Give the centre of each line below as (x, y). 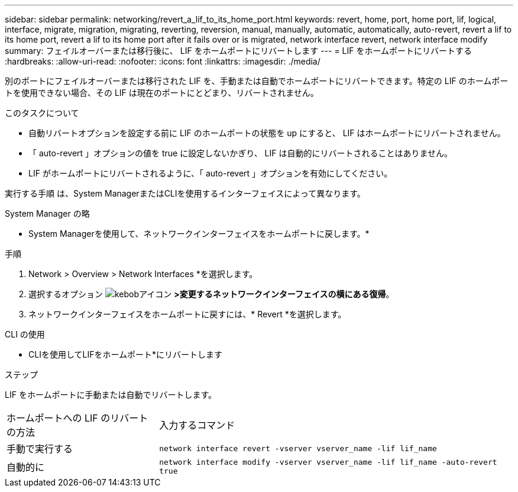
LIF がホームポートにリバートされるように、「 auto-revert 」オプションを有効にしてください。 (211, 173)
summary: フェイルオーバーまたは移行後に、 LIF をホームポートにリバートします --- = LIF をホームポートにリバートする (239, 51)
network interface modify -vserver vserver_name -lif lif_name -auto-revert (328, 462)
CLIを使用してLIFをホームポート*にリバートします (126, 354)
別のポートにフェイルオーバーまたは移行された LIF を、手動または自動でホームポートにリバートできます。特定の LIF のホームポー (257, 81)
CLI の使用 (25, 334)
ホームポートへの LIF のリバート (77, 418)
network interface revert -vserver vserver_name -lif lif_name (298, 448)
